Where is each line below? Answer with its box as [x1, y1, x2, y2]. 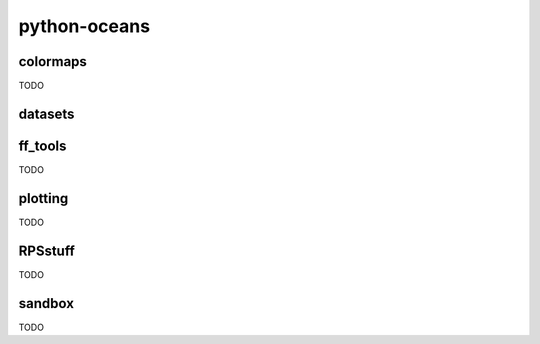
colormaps [18, 53, 87, 70]
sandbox [18, 295, 75, 312]
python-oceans [18, 15, 150, 37]
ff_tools [18, 137, 67, 154]
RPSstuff [18, 242, 75, 259]
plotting [18, 190, 69, 207]
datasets [18, 105, 75, 122]
